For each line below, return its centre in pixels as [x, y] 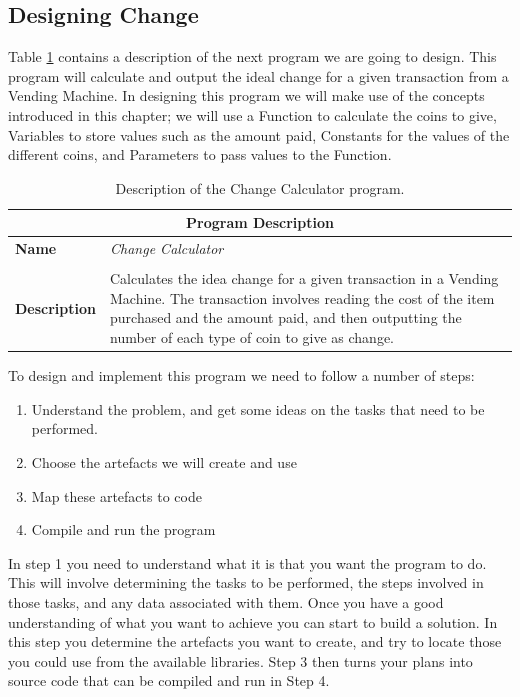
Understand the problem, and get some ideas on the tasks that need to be [258, 408]
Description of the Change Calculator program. [260, 187]
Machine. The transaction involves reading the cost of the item [302, 297]
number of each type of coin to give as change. [252, 337]
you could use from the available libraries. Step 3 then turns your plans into [240, 660]
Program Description [260, 222]
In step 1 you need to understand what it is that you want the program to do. [247, 562]
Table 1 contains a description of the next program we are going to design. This [252, 56]
